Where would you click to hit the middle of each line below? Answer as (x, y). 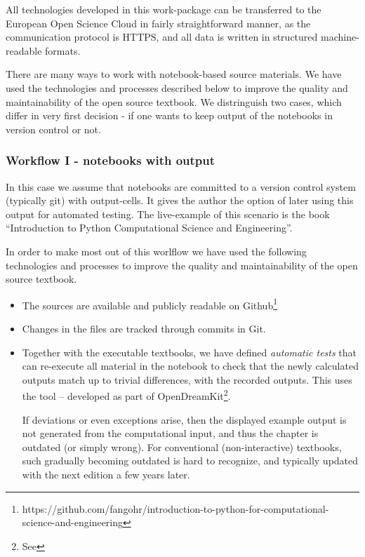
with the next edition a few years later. (106, 474)
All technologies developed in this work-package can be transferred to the (164, 9)
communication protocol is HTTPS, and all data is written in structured (162, 37)
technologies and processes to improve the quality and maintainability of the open (182, 265)
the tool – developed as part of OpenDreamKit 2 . (126, 395)
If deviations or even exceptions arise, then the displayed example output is (184, 419)
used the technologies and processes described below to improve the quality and (177, 87)
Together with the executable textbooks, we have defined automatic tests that (190, 352)
